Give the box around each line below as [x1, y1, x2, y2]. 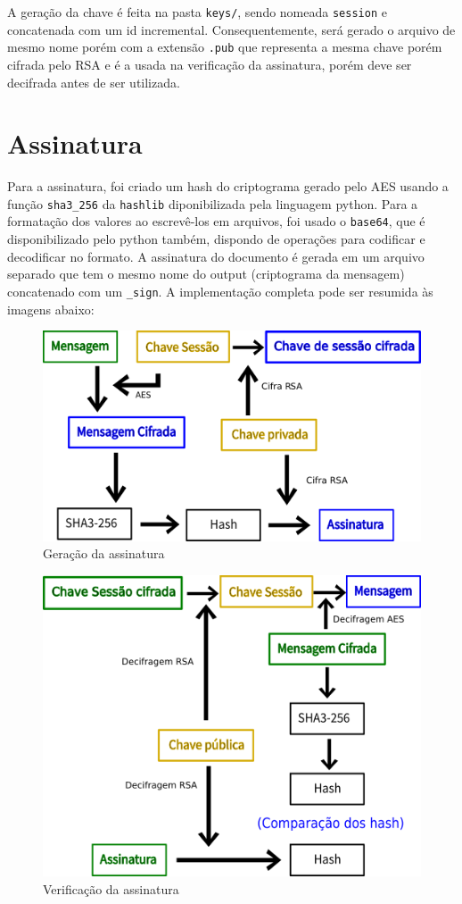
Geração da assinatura [43, 544, 165, 563]
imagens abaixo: [7, 299, 95, 318]
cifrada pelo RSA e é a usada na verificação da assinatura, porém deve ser [7, 54, 412, 73]
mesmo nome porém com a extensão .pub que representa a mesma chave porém [7, 38, 442, 56]
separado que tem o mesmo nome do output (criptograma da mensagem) [7, 264, 405, 283]
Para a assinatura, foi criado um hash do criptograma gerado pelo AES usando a [7, 177, 449, 196]
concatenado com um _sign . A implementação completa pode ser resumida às [7, 281, 433, 300]
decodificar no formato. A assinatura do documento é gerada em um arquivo [7, 247, 425, 265]
